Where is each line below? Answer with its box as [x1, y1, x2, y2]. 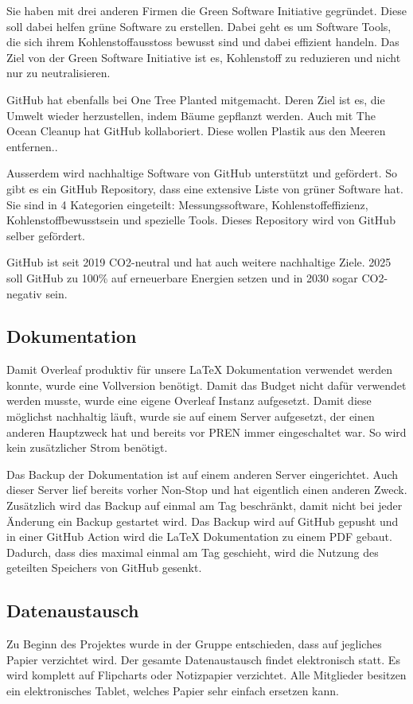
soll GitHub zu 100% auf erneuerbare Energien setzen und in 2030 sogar [6, 269, 358, 286]
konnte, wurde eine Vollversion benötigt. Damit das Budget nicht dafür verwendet [6, 376, 407, 393]
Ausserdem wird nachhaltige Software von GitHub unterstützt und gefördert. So [6, 165, 397, 181]
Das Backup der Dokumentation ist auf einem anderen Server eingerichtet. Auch [6, 465, 399, 482]
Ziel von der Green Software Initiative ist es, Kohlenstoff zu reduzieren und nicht [6, 49, 401, 65]
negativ [6, 285, 42, 301]
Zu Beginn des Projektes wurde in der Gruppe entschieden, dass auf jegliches [6, 636, 382, 652]
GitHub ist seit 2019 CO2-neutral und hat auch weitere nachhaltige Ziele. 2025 [6, 254, 392, 270]
